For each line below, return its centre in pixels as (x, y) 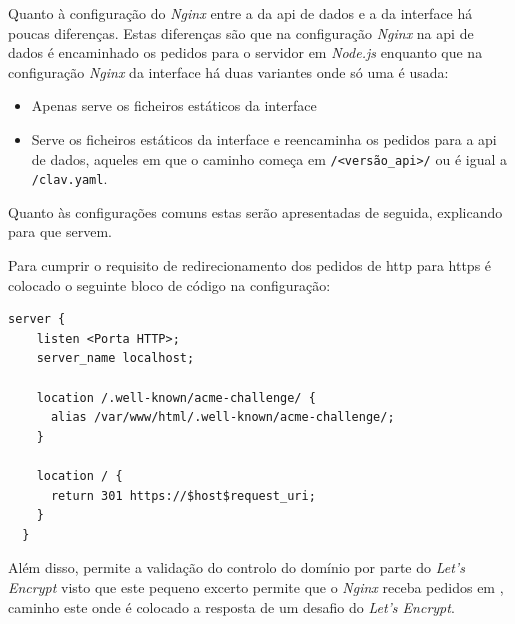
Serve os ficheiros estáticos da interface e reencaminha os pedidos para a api (264, 138)
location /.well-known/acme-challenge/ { (176, 397)
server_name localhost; (115, 358)
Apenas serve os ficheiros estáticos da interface (174, 105)
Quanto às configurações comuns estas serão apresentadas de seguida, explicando (255, 211)
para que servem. (60, 231)
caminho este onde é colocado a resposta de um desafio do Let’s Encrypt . (231, 606)
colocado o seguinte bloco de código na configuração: (169, 284)
